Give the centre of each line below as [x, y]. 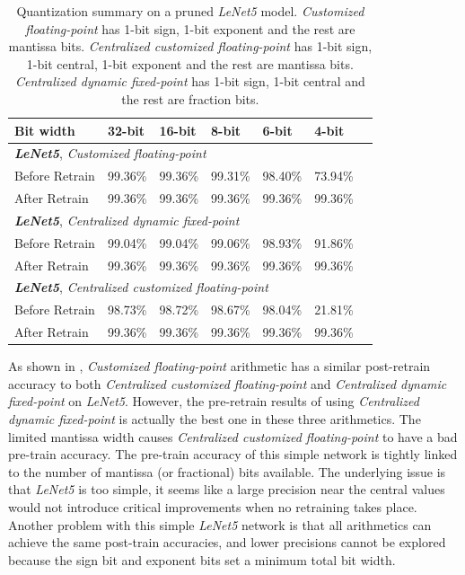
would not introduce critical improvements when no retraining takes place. [213, 507]
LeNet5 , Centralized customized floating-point [141, 287]
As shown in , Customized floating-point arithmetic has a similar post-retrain [219, 366]
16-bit [178, 130]
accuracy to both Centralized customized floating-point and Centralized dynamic [228, 383]
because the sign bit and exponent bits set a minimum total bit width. [202, 559]
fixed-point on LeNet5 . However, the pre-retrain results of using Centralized [214, 401]
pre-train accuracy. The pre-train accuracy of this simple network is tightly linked [233, 454]
